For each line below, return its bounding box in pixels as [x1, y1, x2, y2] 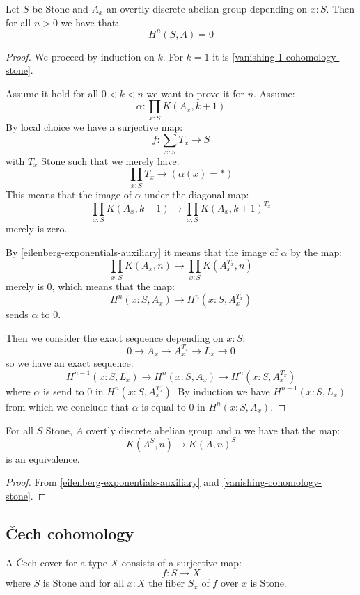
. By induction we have [171, 383, 270, 398]
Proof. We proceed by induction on [6, 49, 155, 63]
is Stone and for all [42, 576, 125, 590]
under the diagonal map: [144, 187, 249, 201]
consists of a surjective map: [121, 555, 242, 569]
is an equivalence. [6, 451, 80, 466]
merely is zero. [6, 221, 68, 236]
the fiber [148, 576, 185, 590]
